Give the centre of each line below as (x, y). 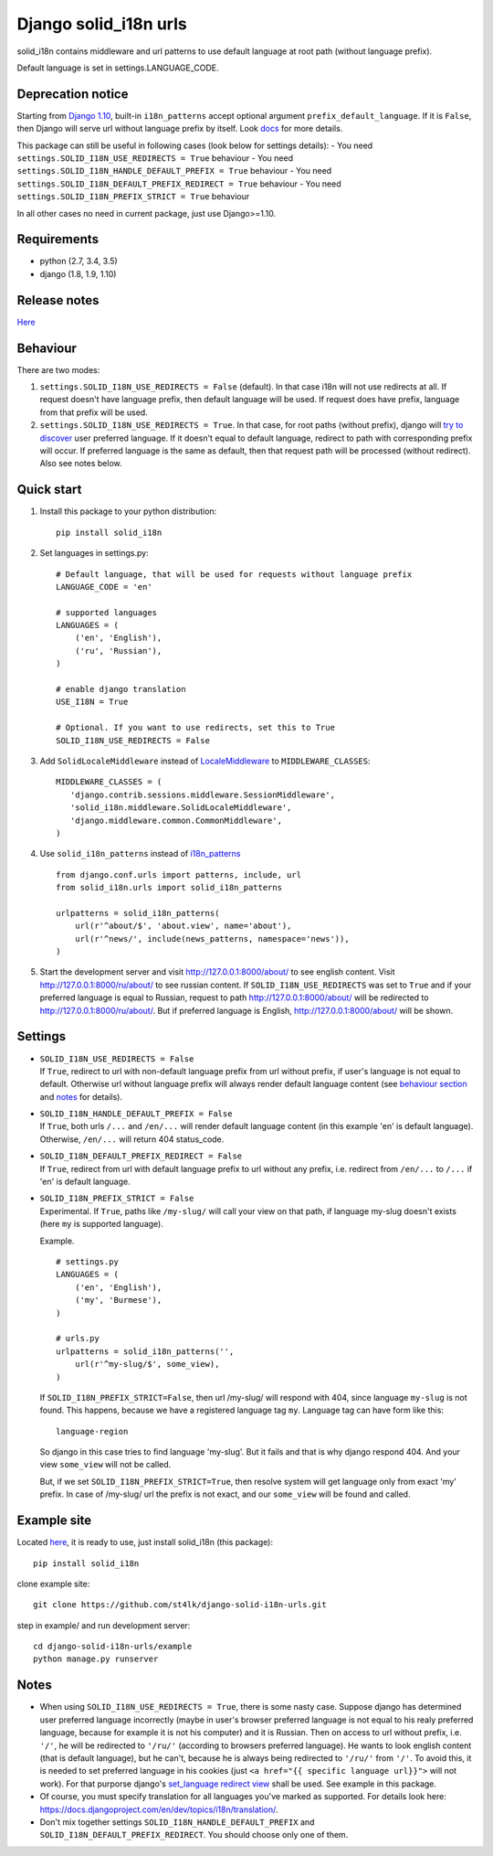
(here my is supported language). (101, 1224)
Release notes (58, 300)
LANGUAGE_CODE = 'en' (104, 587)
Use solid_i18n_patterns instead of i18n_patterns (140, 854)
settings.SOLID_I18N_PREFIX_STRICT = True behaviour (133, 197)
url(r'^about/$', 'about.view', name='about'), (183, 926)
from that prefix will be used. (94, 412)
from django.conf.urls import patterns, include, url (178, 875)
